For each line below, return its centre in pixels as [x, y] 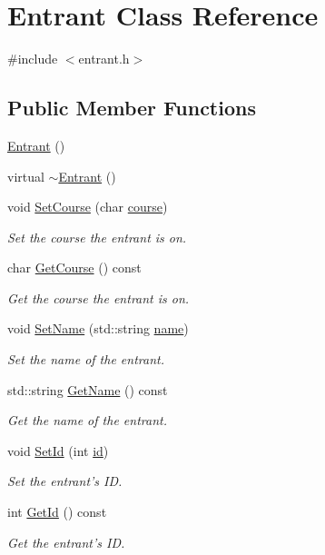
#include [33, 59]
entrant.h [104, 59]
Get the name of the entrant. [87, 420]
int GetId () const [57, 512]
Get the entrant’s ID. [66, 542]
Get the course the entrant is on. [98, 297]
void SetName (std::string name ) [98, 328]
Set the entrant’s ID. [65, 481]
